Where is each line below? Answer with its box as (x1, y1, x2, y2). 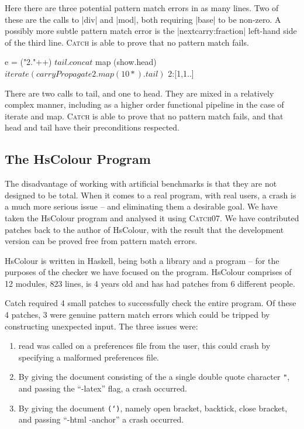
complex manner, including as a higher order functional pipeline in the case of (5, 98, 284, 111)
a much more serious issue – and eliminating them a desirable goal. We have (5, 200, 278, 212)
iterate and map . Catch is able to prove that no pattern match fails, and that (5, 109, 284, 122)
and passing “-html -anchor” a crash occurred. (18, 413, 184, 425)
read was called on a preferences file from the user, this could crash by (18, 339, 271, 352)
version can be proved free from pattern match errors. (5, 235, 198, 247)
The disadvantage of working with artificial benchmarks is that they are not (5, 177, 277, 190)
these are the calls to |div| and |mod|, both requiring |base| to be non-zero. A (5, 13, 281, 25)
